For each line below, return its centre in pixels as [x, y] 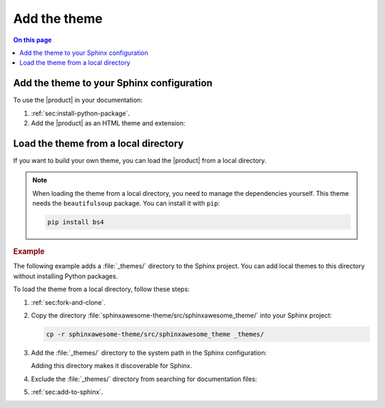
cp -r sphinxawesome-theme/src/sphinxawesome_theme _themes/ [155, 334]
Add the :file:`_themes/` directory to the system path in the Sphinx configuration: [149, 352]
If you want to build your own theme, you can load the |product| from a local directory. [140, 160]
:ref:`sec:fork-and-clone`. [68, 302]
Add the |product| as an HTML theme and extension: [108, 123]
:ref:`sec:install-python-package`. [81, 113]
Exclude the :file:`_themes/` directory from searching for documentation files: [144, 379]
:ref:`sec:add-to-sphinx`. [67, 392]
